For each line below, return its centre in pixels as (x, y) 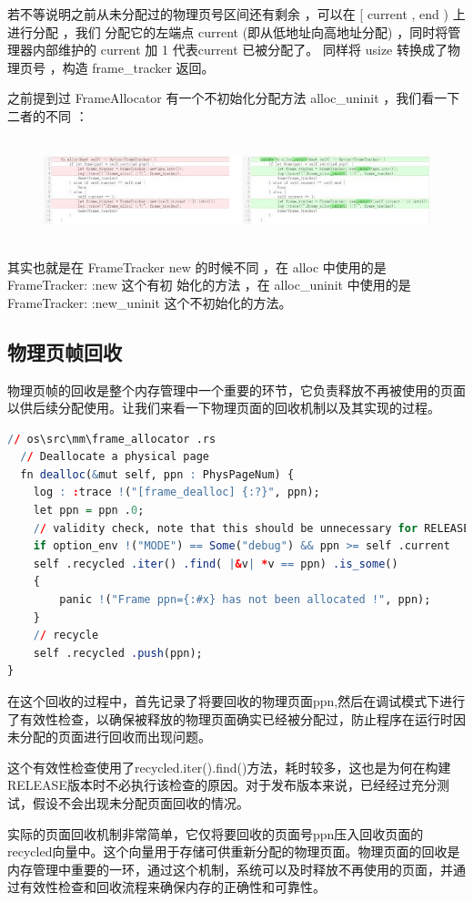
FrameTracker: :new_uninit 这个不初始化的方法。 (150, 302)
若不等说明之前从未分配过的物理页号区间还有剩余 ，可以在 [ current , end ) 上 (236, 14)
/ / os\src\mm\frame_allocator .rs (112, 439)
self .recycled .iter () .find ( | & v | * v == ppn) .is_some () (216, 564)
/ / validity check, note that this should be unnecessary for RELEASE (252, 528)
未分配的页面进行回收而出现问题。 (109, 737)
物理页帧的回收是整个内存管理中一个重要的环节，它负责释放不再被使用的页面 (236, 389)
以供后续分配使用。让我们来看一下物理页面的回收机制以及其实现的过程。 (224, 408)
